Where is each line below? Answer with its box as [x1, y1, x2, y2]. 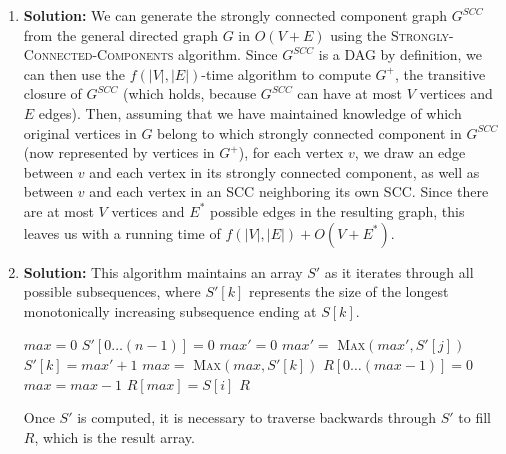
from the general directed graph [23, 24, 219, 45]
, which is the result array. [34, 426, 195, 447]
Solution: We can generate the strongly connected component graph [23, 5, 448, 25]
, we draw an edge [354, 142, 466, 163]
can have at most [297, 83, 403, 104]
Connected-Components [23, 44, 174, 65]
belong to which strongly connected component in [157, 122, 462, 143]
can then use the [23, 63, 125, 84]
